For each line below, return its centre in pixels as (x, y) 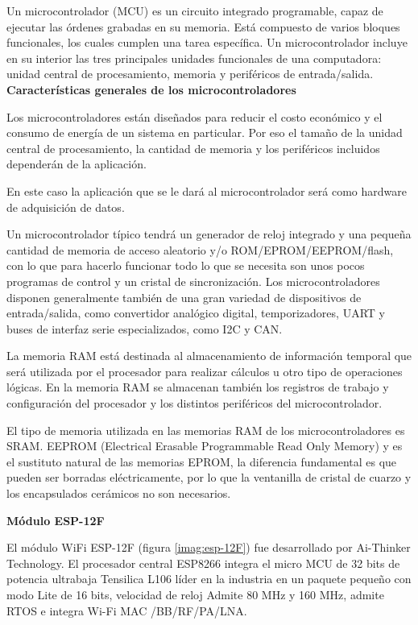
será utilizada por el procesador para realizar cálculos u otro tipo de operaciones (205, 371)
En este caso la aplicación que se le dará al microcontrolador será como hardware (207, 190)
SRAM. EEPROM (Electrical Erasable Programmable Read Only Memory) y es (205, 446)
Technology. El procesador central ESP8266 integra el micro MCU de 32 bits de (203, 563)
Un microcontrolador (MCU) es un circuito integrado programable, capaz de (195, 10)
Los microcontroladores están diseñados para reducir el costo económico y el (195, 116)
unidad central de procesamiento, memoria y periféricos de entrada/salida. (190, 74)
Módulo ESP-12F (56, 520)
